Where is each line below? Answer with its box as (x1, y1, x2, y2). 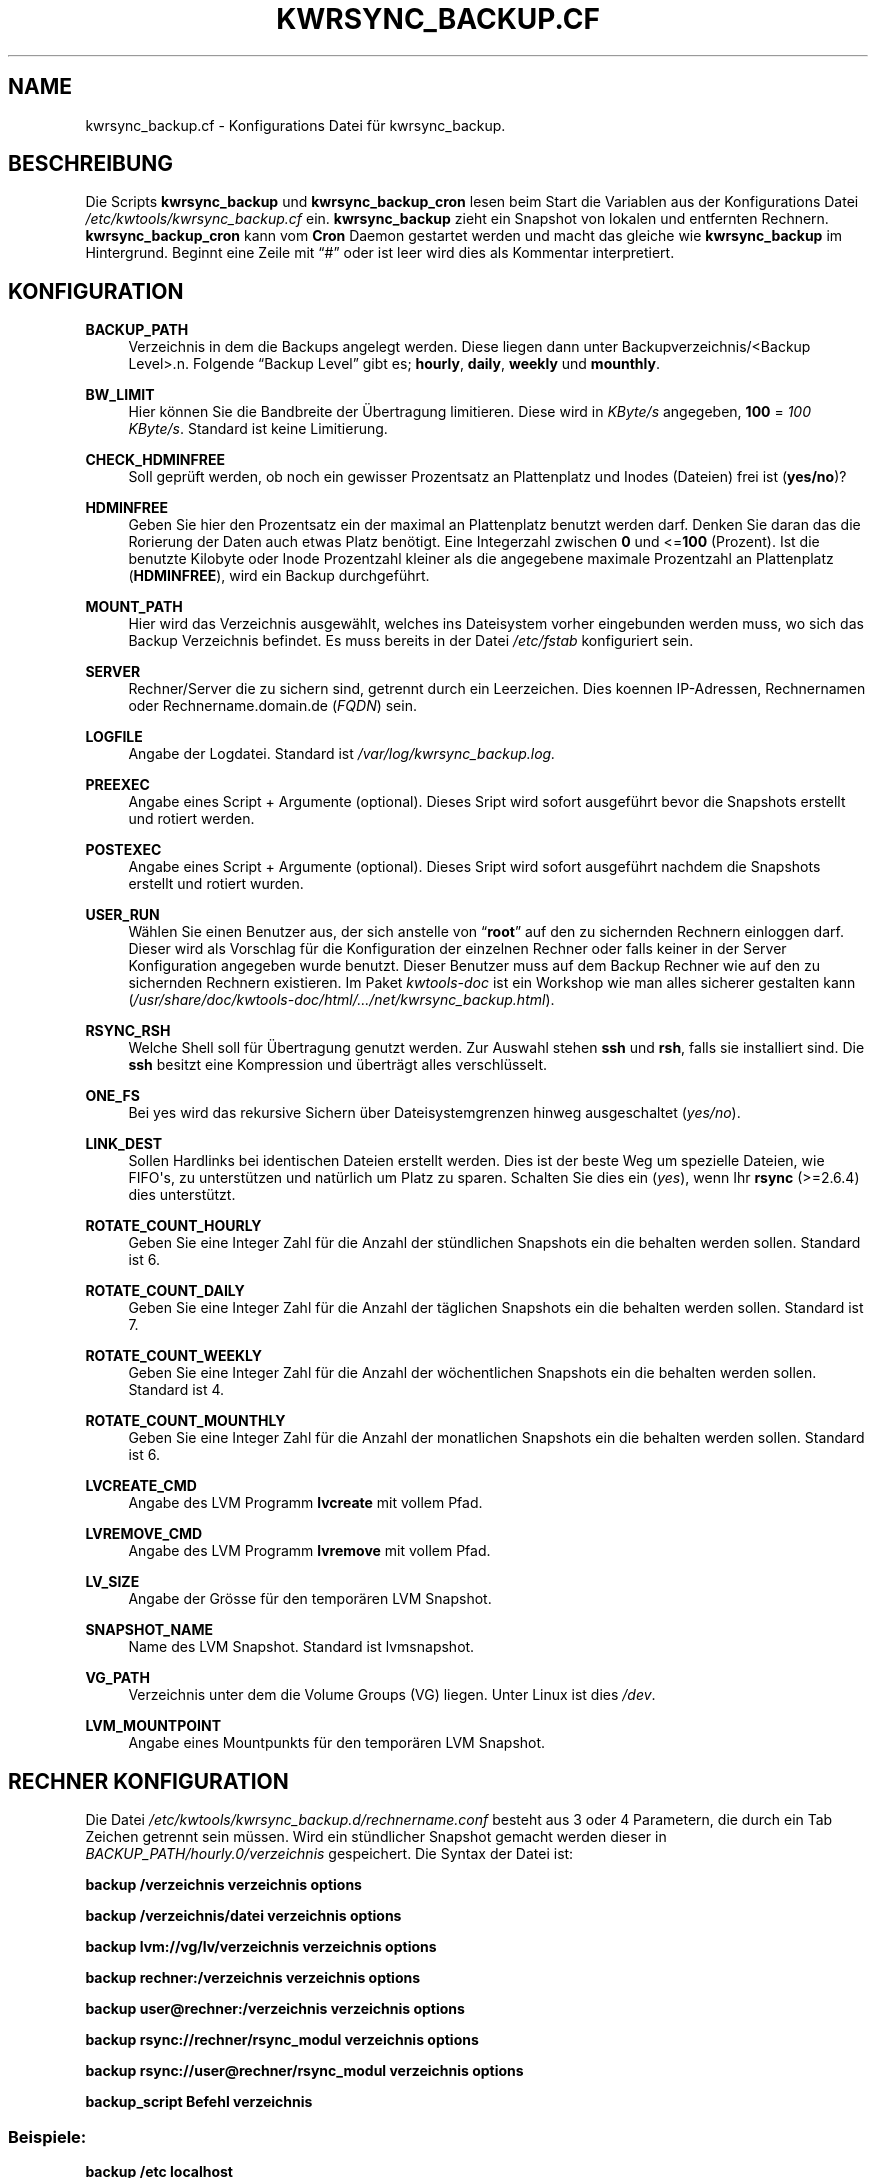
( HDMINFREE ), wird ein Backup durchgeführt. (128, 567, 430, 585)
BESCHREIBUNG (8, 151, 174, 177)
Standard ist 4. (128, 1381, 225, 1399)
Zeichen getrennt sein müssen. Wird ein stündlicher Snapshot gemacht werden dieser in (85, 1828, 667, 1846)
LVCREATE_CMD (85, 1477, 197, 1495)
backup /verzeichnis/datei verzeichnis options (85, 1907, 402, 1925)
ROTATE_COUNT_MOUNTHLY (85, 1412, 286, 1430)
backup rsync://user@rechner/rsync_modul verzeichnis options (85, 2062, 524, 2080)
